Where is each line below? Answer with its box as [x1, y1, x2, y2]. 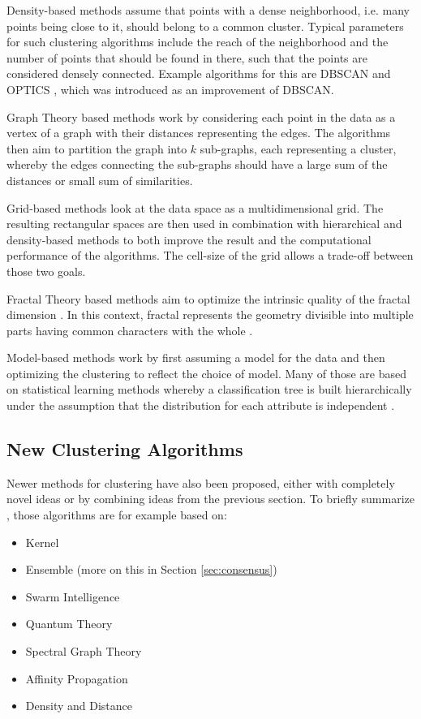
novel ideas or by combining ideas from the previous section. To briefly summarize [6, 490, 415, 507]
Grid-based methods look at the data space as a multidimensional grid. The [6, 199, 384, 216]
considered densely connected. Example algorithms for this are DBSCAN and [6, 65, 391, 82]
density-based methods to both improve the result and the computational [6, 230, 372, 248]
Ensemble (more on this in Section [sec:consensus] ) [25, 561, 277, 578]
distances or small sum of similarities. [6, 171, 193, 188]
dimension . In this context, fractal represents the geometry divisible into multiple [6, 306, 414, 323]
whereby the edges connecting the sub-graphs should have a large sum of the [6, 156, 388, 173]
